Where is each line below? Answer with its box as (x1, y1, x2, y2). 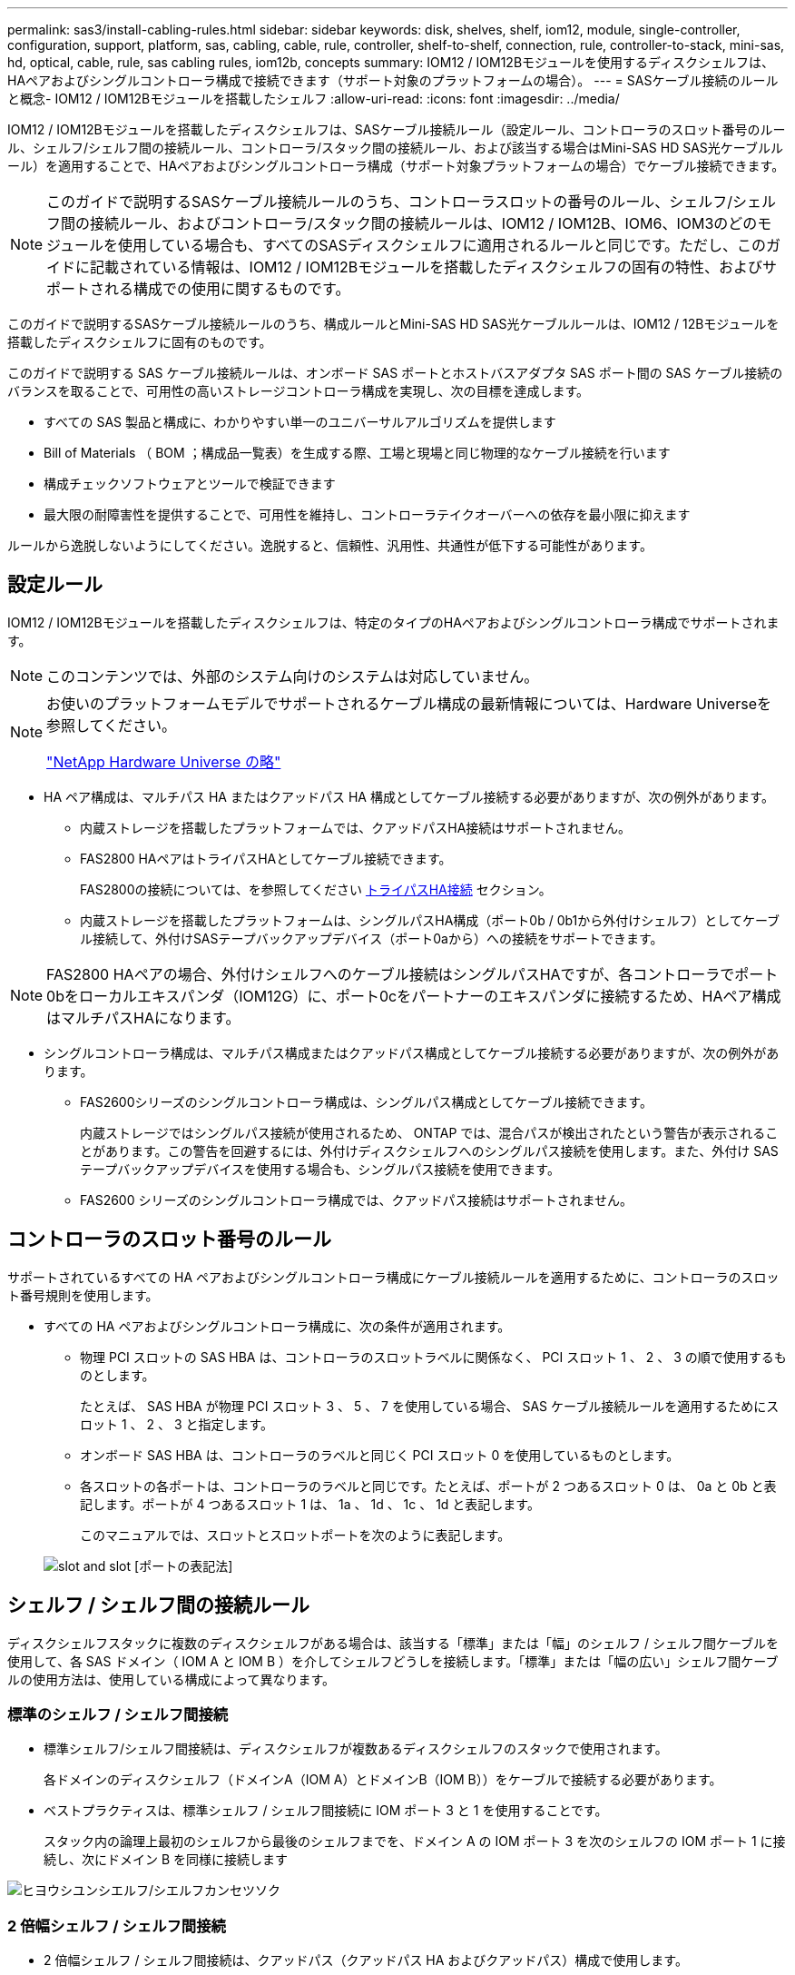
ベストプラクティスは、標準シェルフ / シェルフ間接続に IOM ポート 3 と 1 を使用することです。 (44, 1802, 608, 1819)
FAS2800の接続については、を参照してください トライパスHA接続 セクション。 (80, 881, 552, 897)
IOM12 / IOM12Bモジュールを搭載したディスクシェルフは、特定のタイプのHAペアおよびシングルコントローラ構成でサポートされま (7, 614, 780, 630)
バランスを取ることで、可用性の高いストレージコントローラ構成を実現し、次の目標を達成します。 (7, 383, 590, 399)
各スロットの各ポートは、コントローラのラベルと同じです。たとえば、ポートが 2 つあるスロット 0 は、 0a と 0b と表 (80, 1477, 777, 1494)
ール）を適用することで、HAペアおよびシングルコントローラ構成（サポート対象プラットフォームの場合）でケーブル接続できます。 (7, 158, 785, 173)
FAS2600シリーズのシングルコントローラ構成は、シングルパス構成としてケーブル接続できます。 (80, 1093, 653, 1110)
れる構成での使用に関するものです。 (104, 280, 350, 298)
